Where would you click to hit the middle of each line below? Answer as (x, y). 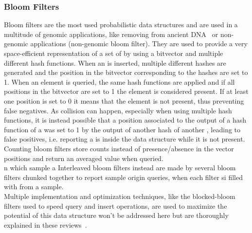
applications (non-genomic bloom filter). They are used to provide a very (139, 44)
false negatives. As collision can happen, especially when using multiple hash (118, 110)
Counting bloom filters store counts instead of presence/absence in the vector (119, 148)
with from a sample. (34, 187)
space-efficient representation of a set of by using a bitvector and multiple (114, 53)
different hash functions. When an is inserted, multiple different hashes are (115, 63)
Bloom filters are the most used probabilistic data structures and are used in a (121, 25)
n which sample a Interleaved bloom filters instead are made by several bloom (120, 168)
